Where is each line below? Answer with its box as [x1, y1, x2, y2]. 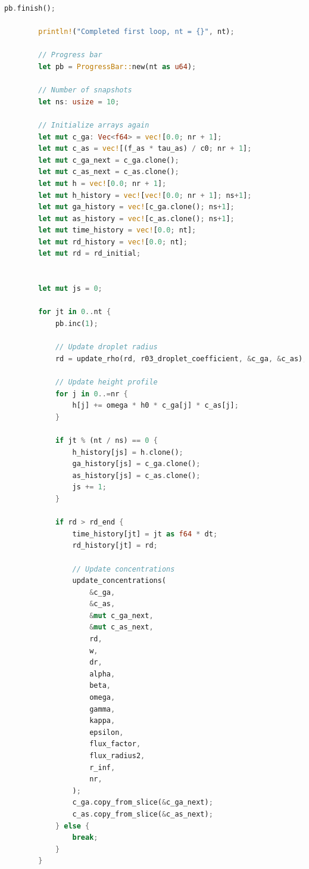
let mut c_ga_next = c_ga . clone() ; [38, 156, 179, 165]
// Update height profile [55, 378, 158, 386]
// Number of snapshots [38, 86, 132, 95]
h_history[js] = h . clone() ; [72, 448, 183, 457]
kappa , [89, 716, 116, 725]
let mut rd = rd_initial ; [38, 249, 141, 258]
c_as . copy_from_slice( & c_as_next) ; [72, 809, 213, 818]
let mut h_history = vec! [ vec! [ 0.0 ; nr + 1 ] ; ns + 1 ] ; [38, 191, 252, 200]
